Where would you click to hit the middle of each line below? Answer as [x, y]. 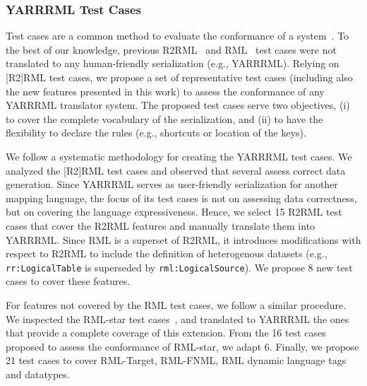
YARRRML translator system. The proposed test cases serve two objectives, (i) [178, 105]
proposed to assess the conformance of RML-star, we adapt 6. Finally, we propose [182, 346]
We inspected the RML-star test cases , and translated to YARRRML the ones [178, 318]
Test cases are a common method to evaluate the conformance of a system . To [178, 36]
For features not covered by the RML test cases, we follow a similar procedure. [176, 304]
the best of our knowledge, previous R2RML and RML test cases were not [171, 49]
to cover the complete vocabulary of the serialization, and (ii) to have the [164, 118]
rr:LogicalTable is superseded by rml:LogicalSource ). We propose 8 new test [179, 267]
